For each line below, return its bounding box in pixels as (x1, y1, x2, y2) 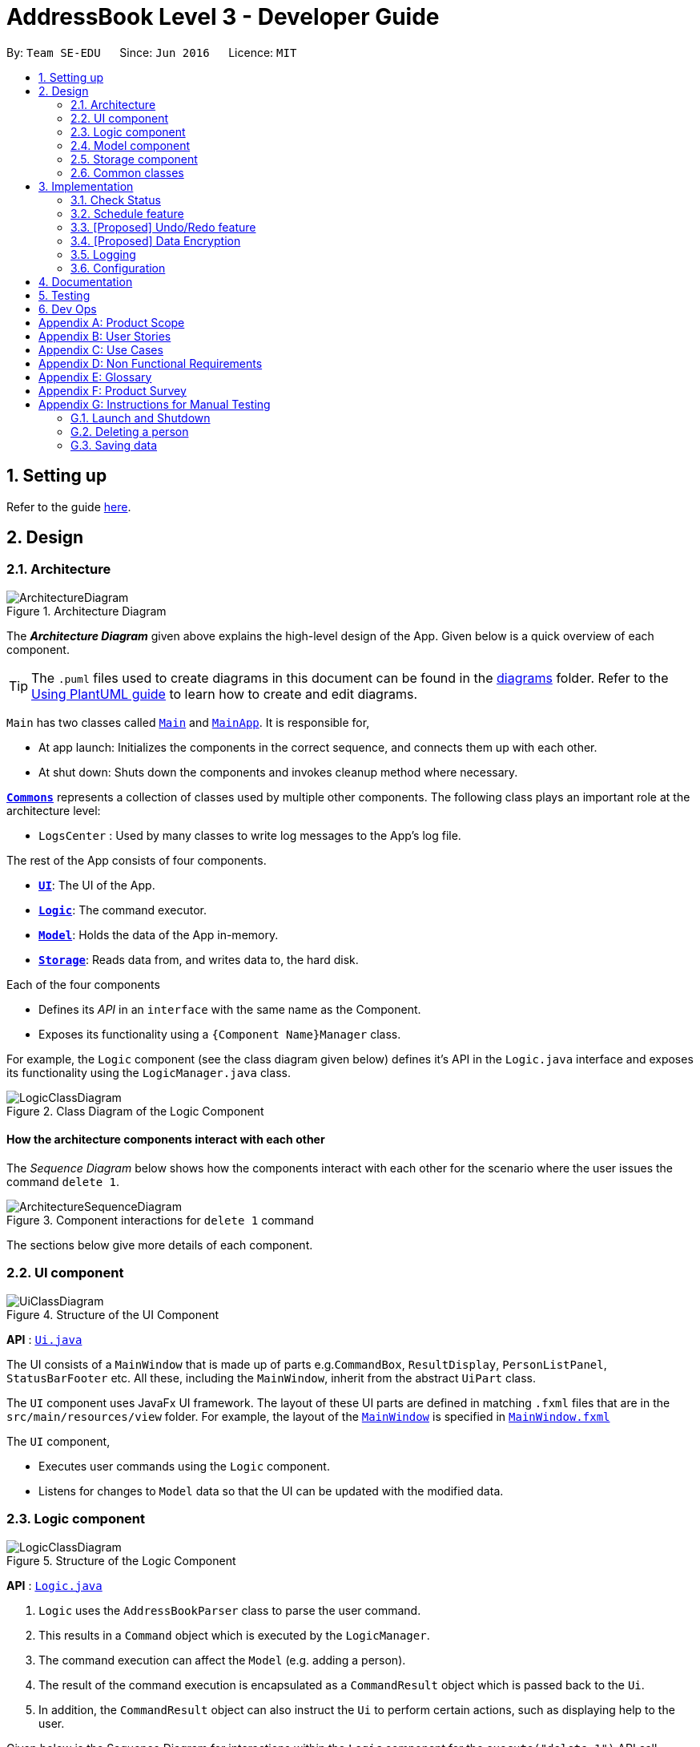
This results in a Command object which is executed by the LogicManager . (38, 1628, 430, 1642)
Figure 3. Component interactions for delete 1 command (6, 1213, 314, 1228)
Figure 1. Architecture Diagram (6, 603, 167, 618)
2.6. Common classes (70, 165, 184, 180)
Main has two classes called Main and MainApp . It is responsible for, (6, 715, 370, 729)
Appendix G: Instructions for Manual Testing (38, 397, 271, 411)
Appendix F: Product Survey (38, 383, 187, 397)
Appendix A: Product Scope (38, 315, 185, 329)
